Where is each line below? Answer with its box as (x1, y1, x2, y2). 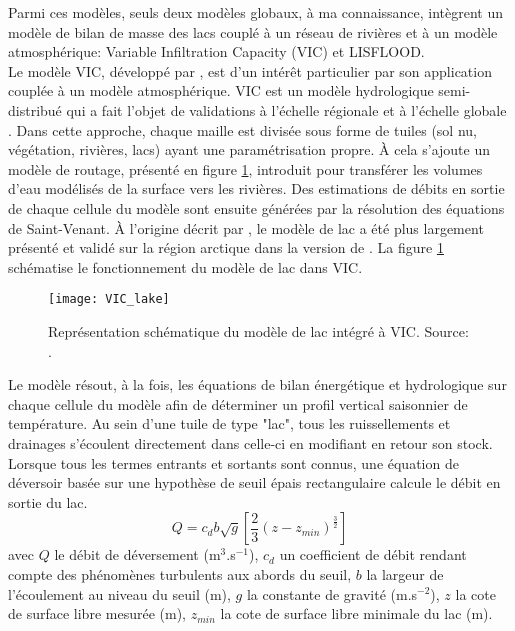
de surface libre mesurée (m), (8, 603, 186, 624)
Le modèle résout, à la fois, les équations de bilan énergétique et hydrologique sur (8, 374, 507, 395)
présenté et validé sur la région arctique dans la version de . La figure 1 (8, 237, 444, 258)
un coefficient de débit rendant (279, 544, 467, 565)
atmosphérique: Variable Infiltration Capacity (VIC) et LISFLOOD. (8, 41, 425, 62)
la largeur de (366, 563, 444, 584)
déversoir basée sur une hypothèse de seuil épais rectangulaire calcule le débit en (8, 472, 501, 493)
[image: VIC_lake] (48, 292, 170, 307)
